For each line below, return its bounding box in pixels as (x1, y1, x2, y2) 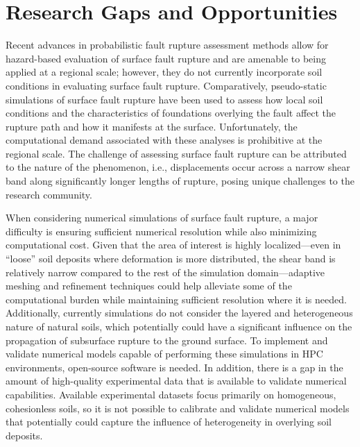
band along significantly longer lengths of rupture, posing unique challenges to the (6, 174, 354, 188)
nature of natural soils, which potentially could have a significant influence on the (6, 319, 352, 333)
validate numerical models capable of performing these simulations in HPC (6, 346, 323, 361)
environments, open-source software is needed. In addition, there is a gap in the (6, 360, 343, 374)
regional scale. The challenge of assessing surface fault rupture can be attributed (6, 146, 347, 160)
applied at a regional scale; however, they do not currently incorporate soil (6, 65, 323, 79)
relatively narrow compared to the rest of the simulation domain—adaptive (6, 264, 325, 279)
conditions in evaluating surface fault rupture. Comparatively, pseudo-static (6, 78, 327, 92)
